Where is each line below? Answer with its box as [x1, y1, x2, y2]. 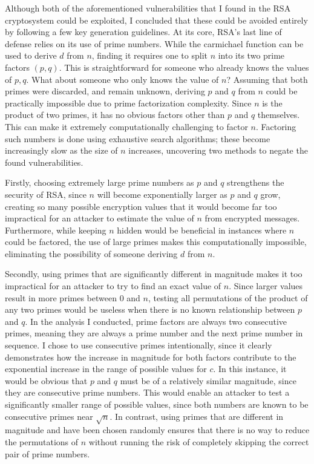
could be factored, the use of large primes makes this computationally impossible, [5, 235, 307, 248]
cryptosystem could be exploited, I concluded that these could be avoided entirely [5, 13, 308, 26]
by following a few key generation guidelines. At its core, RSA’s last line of [5, 25, 282, 38]
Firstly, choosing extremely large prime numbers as [5, 176, 194, 189]
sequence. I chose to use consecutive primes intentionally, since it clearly [5, 339, 272, 351]
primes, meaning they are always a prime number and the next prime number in [5, 327, 303, 339]
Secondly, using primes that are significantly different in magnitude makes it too [5, 267, 303, 280]
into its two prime [218, 49, 285, 62]
